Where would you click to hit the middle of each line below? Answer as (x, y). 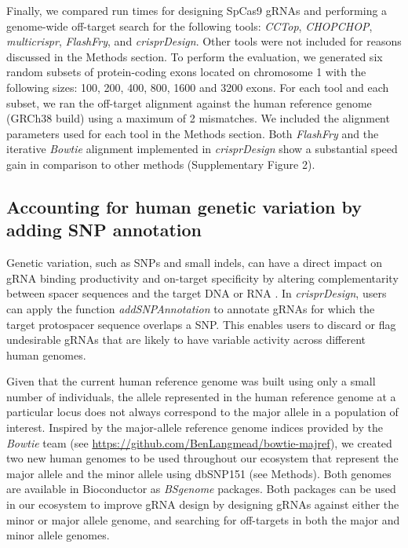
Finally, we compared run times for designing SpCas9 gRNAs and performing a (197, 10)
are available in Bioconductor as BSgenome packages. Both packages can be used (201, 489)
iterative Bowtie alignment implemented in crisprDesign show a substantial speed (202, 149)
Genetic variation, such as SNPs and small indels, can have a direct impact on (195, 263)
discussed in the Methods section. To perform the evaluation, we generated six (195, 56)
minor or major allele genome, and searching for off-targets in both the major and (203, 519)
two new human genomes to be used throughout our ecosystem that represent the (202, 458)
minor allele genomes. (58, 535)
